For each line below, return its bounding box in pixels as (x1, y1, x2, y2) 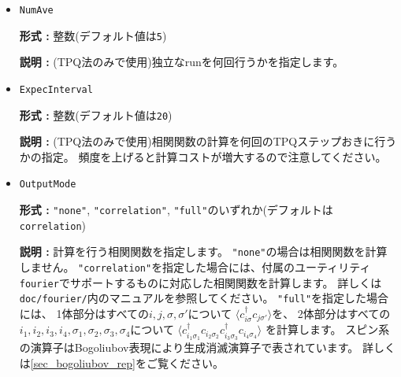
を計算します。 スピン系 (265, 321, 390, 338)
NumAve (19, 5, 54, 16)
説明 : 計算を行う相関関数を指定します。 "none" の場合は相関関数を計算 (19, 243, 388, 260)
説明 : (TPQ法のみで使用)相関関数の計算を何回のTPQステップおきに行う (19, 133, 397, 150)
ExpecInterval (19, 83, 93, 95)
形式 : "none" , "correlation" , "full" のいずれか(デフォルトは (19, 201, 333, 218)
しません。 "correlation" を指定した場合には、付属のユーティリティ (19, 259, 371, 275)
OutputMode (19, 179, 76, 190)
